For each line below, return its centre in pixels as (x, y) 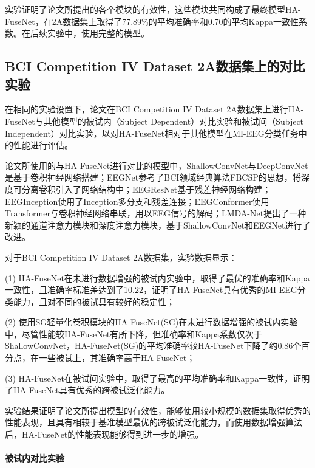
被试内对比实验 (35, 458)
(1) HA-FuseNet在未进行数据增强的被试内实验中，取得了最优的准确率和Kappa (157, 277)
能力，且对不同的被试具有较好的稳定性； (94, 301)
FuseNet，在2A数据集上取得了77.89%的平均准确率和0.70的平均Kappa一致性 (152, 21)
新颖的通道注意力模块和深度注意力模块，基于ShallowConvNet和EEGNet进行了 (158, 225)
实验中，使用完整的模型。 (98, 33)
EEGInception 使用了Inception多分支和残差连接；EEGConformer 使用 (137, 201)
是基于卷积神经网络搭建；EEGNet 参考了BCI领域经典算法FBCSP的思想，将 (153, 177)
